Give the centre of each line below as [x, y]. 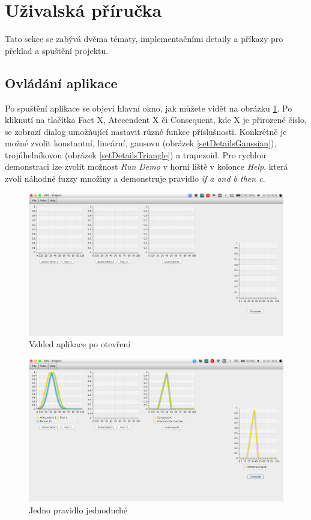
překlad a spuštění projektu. [57, 50]
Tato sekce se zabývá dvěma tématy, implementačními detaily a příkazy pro [144, 39]
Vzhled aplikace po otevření [80, 344]
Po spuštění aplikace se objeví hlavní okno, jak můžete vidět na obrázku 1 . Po [149, 108]
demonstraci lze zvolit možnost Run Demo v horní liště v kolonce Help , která [146, 166]
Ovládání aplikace [61, 82]
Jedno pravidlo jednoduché [78, 510]
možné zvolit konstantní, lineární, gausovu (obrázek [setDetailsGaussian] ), [141, 143]
